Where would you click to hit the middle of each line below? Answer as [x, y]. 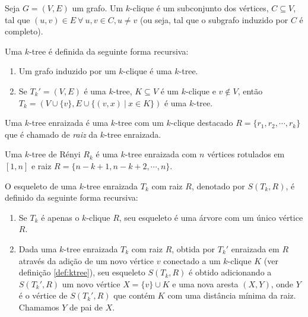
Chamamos [39, 307]
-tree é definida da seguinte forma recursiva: [109, 51]
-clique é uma [147, 71]
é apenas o [60, 217]
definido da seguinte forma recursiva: [72, 197]
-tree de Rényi [55, 154]
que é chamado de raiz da [51, 134]
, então [250, 91]
